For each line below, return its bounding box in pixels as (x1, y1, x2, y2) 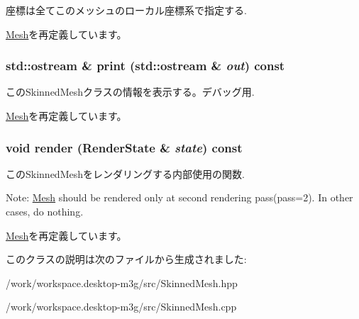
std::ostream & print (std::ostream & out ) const (6, 57, 285, 74)
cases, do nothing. (6, 204, 84, 218)
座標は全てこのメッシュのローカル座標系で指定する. (6, 3, 247, 17)
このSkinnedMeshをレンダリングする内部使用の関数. (6, 166, 245, 181)
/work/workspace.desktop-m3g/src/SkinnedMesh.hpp (6, 275, 238, 290)
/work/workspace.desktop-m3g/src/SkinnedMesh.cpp (6, 299, 237, 314)
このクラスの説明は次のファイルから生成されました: (6, 252, 247, 267)
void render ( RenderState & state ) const (6, 138, 243, 156)
